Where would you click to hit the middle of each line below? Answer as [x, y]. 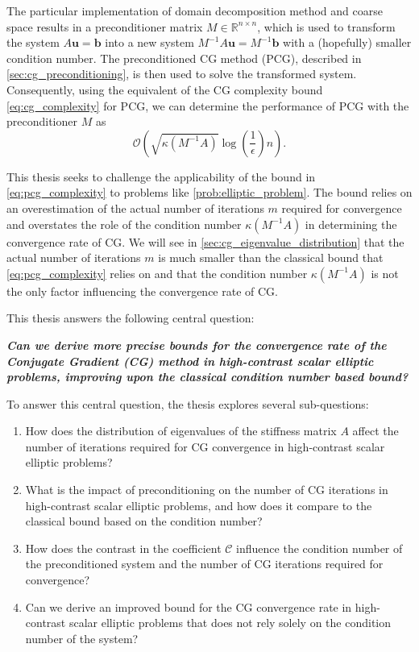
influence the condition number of [319, 548]
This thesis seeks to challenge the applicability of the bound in [161, 176]
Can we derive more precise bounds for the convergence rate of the [197, 345]
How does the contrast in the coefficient [123, 548]
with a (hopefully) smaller [347, 42]
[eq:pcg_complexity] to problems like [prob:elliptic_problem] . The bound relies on [209, 192]
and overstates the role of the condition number [124, 224]
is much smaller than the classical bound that [271, 257]
